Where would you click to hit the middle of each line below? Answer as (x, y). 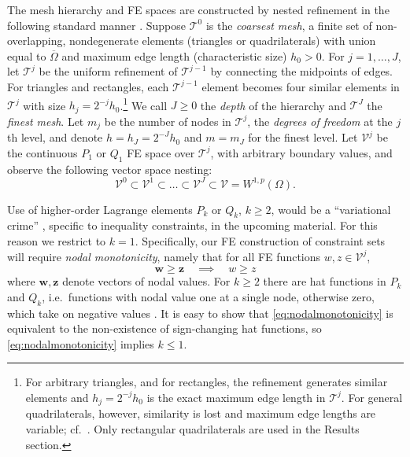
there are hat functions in (325, 281)
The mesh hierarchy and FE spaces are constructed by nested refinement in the (198, 9)
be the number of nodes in (168, 121)
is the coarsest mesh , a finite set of (289, 25)
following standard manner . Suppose (97, 25)
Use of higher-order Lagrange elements (100, 209)
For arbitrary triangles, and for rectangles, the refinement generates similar (207, 382)
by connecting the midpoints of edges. (302, 71)
